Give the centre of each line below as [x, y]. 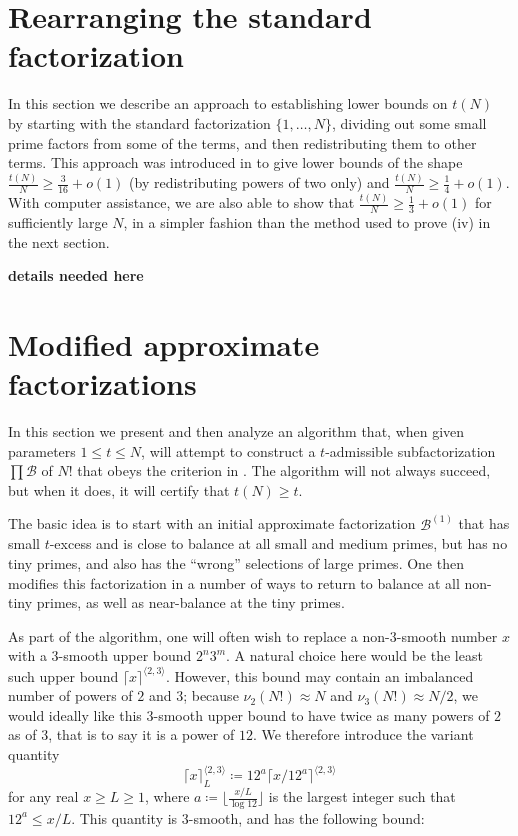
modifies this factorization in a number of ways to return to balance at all [234, 582]
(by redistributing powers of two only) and [259, 182]
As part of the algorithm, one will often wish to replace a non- [199, 635]
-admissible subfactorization [410, 450]
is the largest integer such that [362, 796]
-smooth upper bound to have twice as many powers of [321, 714]
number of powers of [70, 695]
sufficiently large [58, 221]
